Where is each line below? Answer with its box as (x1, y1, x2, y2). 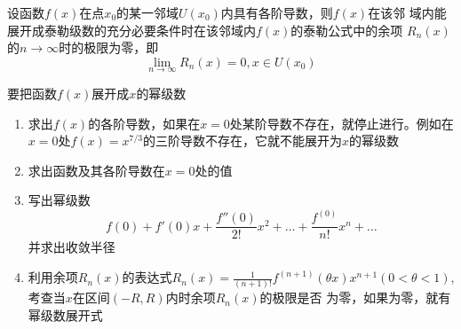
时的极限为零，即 (59, 38, 159, 57)
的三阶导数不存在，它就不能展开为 (143, 131, 342, 150)
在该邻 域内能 (368, 4, 447, 21)
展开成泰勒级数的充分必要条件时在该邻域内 (7, 20, 256, 39)
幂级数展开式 (28, 305, 103, 324)
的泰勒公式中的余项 (290, 20, 403, 39)
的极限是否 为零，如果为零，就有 (259, 288, 451, 307)
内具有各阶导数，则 (220, 4, 333, 21)
